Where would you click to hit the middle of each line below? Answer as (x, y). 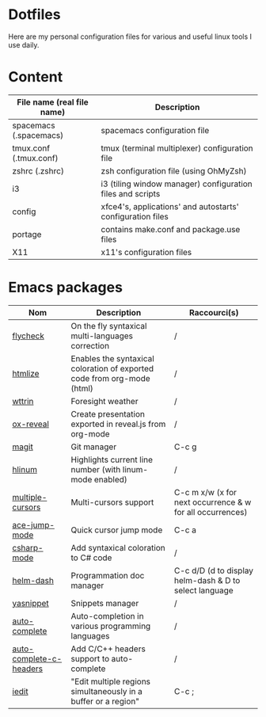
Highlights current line (112, 460)
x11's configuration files (146, 252)
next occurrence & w (213, 502)
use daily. (24, 44)
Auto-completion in (107, 616)
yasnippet (30, 603)
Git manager (94, 447)
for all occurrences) (211, 512)
